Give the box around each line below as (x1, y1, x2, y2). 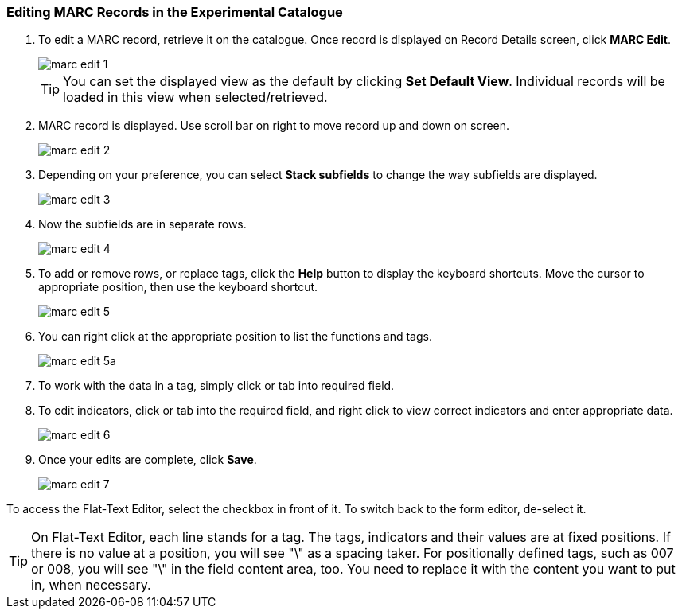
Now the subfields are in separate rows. (38, 217, 247, 232)
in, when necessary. (31, 577, 151, 594)
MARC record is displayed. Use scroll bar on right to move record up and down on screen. (38, 119, 510, 133)
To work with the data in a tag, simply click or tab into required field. (38, 379, 395, 393)
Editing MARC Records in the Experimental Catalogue (6, 4, 343, 20)
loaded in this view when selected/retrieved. (63, 89, 328, 106)
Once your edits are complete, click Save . (38, 453, 257, 467)
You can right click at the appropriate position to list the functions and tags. (38, 329, 432, 344)
